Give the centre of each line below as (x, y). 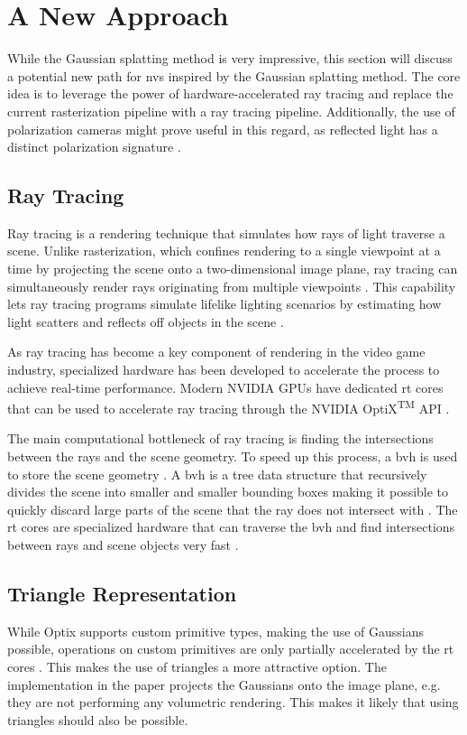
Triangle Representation (122, 594)
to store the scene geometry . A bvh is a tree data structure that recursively (217, 474)
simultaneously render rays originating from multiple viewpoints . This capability (232, 286)
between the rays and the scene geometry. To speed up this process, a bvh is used (233, 456)
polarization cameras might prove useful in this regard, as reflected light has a (223, 129)
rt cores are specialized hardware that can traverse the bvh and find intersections (231, 527)
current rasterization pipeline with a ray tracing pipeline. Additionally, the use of (231, 111)
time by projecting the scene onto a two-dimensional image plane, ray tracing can (233, 269)
